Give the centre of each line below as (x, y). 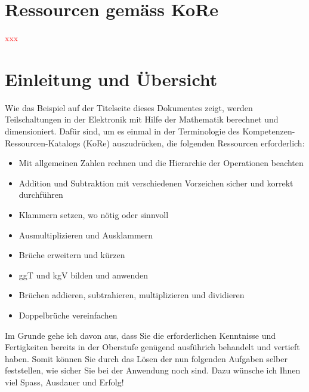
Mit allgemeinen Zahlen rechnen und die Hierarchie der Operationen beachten (161, 163)
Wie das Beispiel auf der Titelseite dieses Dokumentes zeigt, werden (129, 107)
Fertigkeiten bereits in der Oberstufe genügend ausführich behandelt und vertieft (152, 347)
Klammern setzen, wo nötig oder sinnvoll (94, 215)
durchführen (41, 195)
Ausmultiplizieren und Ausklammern (86, 235)
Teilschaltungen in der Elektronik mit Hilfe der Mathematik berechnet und (142, 119)
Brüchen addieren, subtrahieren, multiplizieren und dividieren (132, 295)
